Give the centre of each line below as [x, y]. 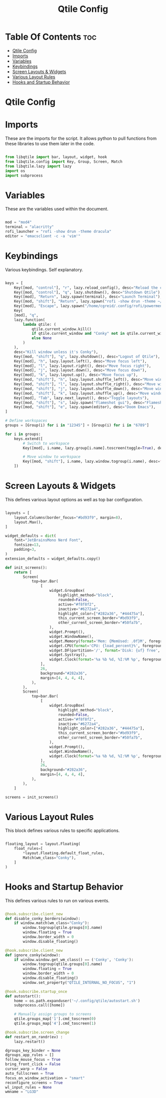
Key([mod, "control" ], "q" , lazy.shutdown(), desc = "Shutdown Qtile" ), [88, 292]
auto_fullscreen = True [30, 1073]
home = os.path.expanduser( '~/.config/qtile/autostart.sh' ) [77, 1001]
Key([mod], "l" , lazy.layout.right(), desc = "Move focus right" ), [83, 366]
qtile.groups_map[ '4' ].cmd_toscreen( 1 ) [55, 1023]
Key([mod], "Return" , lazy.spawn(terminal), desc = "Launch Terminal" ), [88, 297]
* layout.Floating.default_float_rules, [64, 853]
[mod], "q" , [26, 315]
